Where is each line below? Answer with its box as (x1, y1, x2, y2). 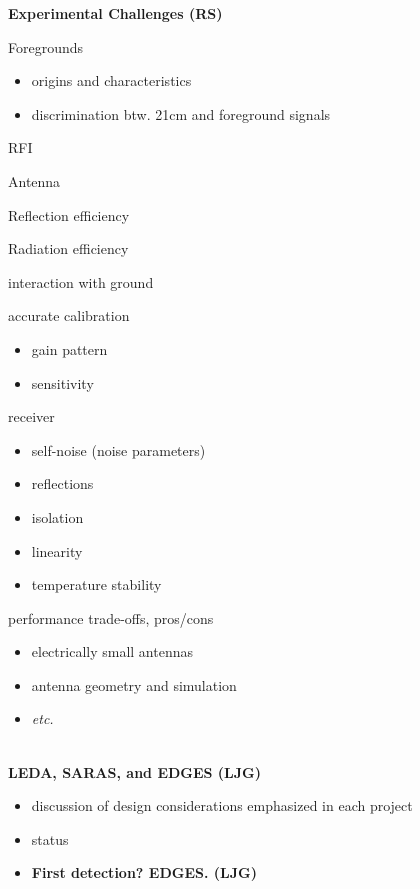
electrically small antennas (31, 641, 193, 662)
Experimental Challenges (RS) (8, 3, 223, 23)
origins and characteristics (31, 70, 192, 91)
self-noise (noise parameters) (31, 439, 206, 460)
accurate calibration (8, 305, 130, 326)
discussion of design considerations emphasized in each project (31, 795, 413, 816)
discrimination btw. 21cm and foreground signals (31, 103, 331, 124)
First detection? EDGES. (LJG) (31, 862, 257, 883)
